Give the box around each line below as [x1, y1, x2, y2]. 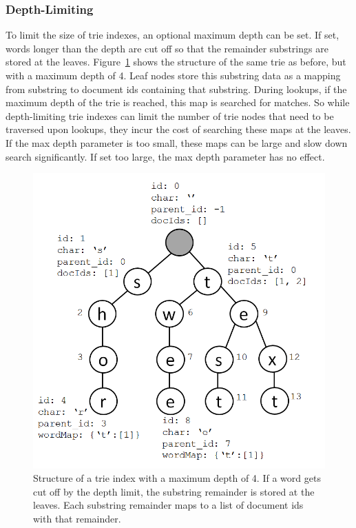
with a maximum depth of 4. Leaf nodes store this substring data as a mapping [6, 68, 341, 82]
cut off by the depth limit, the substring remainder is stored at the [33, 484, 315, 498]
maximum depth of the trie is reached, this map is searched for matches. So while [6, 95, 350, 110]
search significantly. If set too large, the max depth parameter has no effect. [6, 149, 325, 163]
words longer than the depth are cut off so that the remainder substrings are [6, 41, 328, 55]
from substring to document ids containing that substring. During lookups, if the [6, 81, 347, 96]
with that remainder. [33, 511, 121, 525]
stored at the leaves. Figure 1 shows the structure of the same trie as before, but [6, 54, 346, 69]
